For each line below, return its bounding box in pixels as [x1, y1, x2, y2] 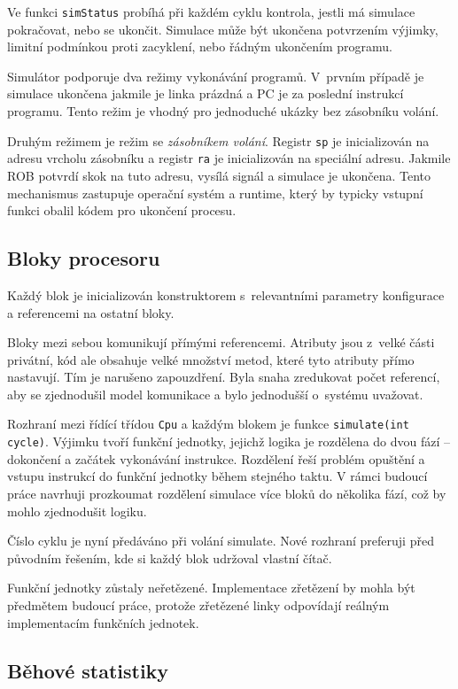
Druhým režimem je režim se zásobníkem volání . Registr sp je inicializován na [7, 131, 430, 150]
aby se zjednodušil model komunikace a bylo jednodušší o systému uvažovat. [7, 384, 423, 403]
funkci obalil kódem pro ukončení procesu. [7, 201, 237, 220]
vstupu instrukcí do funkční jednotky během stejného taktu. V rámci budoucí [7, 467, 428, 485]
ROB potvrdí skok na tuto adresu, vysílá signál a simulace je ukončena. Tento [7, 166, 431, 184]
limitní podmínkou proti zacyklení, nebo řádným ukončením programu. [7, 37, 393, 56]
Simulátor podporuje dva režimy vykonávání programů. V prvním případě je [7, 66, 424, 85]
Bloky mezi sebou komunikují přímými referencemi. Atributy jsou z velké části [7, 333, 435, 352]
